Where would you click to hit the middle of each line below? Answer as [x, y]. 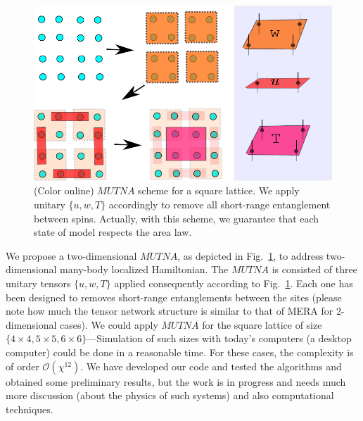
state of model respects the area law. [113, 232]
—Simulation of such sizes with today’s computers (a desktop [219, 338]
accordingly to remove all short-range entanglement [219, 205]
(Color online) [64, 190]
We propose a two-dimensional [71, 255]
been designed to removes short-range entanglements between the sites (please [174, 297]
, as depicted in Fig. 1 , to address [250, 255]
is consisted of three [314, 269]
